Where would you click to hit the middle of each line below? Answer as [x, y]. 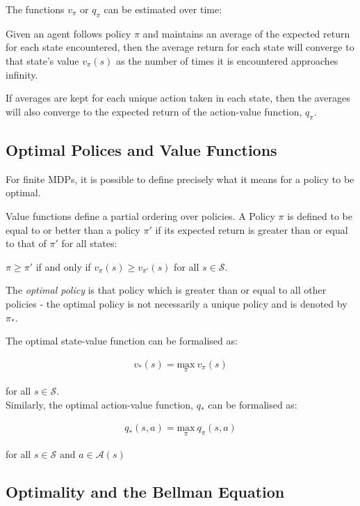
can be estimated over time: [163, 9]
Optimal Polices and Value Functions [141, 149]
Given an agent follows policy [68, 33]
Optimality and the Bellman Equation [145, 492]
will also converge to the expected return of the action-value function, [154, 111]
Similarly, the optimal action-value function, [99, 404]
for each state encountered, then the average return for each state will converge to [180, 47]
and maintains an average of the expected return [246, 33]
